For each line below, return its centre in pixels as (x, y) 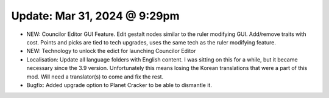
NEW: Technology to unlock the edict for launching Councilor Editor (111, 51)
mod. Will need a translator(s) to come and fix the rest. (95, 77)
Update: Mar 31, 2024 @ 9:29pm (95, 16)
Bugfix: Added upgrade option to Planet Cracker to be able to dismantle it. (119, 85)
